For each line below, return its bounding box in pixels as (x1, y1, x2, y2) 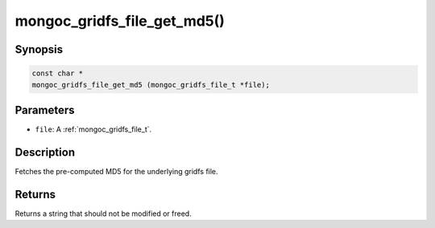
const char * (31, 69, 84, 78)
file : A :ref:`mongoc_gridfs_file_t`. (35, 124, 152, 134)
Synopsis (14, 43, 64, 56)
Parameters (14, 103, 75, 116)
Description (14, 145, 76, 159)
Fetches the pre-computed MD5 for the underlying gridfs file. (14, 166, 218, 176)
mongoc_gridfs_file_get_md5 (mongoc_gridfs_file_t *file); (31, 80, 270, 89)
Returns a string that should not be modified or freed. (14, 209, 193, 218)
